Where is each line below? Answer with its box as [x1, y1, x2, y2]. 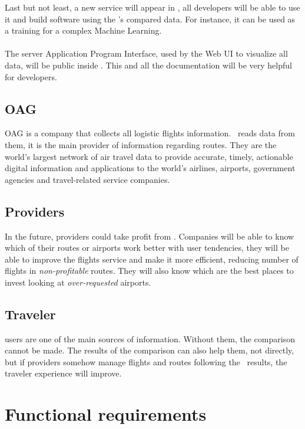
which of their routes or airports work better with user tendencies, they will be [5, 241, 289, 254]
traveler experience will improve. [5, 367, 122, 379]
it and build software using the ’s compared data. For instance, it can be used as [5, 12, 296, 25]
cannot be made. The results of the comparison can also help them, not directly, [5, 344, 294, 356]
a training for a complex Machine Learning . [5, 24, 162, 37]
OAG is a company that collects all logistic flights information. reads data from [5, 127, 295, 139]
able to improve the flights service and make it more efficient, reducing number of [5, 253, 299, 265]
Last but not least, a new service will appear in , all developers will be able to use [5, 1, 300, 13]
